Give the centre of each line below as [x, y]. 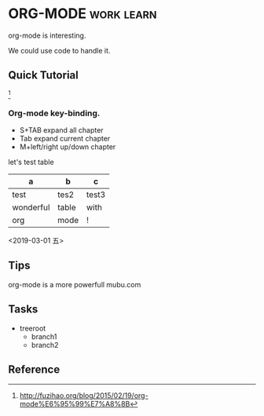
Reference [34, 370]
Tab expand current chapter [65, 139]
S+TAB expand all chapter [61, 130]
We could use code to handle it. [59, 50]
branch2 [45, 345]
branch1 [44, 336]
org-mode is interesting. [47, 35]
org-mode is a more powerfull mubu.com [75, 284]
